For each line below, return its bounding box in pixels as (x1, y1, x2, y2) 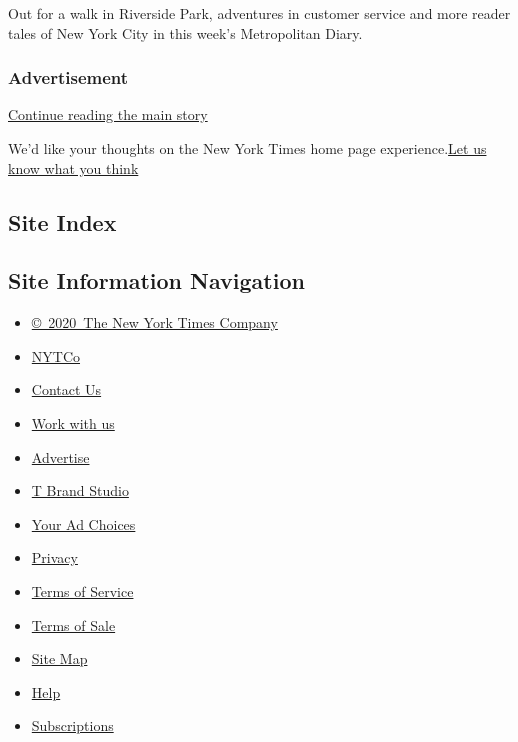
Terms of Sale (31, 614, 116, 635)
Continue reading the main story (8, 104, 208, 125)
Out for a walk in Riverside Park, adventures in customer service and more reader (8, 3, 511, 23)
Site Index (8, 206, 117, 237)
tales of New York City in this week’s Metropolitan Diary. (8, 22, 363, 43)
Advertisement (8, 65, 129, 90)
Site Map (31, 648, 88, 669)
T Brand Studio (31, 480, 129, 501)
